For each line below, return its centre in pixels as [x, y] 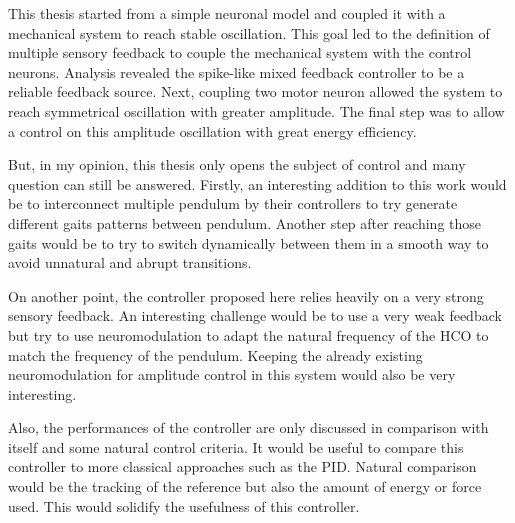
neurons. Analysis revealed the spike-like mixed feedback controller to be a [236, 71]
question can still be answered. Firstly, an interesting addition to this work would [257, 183]
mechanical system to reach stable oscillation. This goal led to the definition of [249, 32]
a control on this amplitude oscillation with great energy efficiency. [212, 130]
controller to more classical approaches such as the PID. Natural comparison [242, 466]
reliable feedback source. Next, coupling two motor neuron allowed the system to [255, 91]
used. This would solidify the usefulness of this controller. [184, 505]
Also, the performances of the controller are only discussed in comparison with [248, 427]
